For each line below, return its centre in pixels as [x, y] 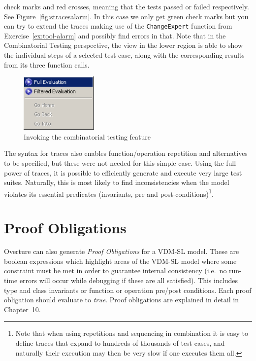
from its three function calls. [47, 64]
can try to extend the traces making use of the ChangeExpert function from [118, 26]
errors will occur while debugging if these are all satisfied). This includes [129, 280]
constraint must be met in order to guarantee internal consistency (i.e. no [115, 271]
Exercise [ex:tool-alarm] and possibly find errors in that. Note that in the [115, 35]
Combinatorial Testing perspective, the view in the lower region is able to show [123, 45]
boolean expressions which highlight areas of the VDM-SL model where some [120, 261]
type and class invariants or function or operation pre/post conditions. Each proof [128, 290]
